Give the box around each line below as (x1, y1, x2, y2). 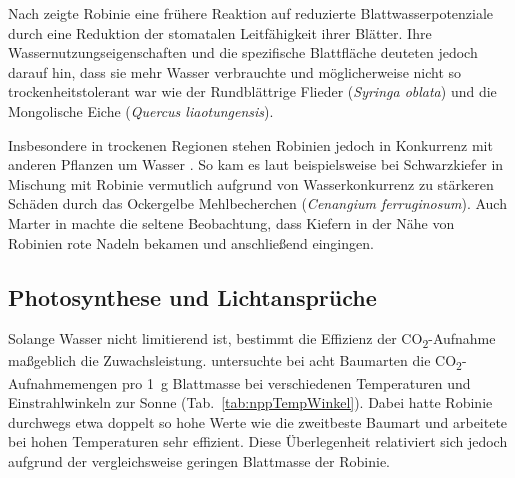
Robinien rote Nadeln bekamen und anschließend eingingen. (8, 232, 374, 253)
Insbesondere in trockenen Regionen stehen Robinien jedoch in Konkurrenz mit (8, 134, 493, 155)
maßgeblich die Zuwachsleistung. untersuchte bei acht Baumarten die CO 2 (8, 350, 462, 374)
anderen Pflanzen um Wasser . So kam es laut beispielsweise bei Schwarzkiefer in (8, 154, 504, 175)
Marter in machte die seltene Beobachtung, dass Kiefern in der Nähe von (8, 212, 455, 233)
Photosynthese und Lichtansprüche (8, 281, 377, 312)
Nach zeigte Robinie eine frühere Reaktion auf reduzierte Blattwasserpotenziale (8, 3, 494, 23)
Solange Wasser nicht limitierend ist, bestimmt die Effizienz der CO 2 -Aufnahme (8, 328, 496, 352)
